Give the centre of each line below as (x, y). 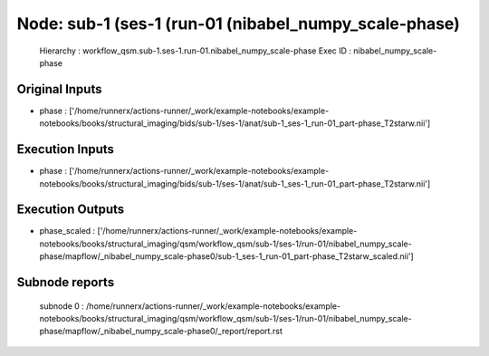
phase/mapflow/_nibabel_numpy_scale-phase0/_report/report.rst (161, 332)
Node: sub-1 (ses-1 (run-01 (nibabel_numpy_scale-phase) (239, 24)
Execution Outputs (71, 210)
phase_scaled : (67, 231)
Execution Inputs (66, 149)
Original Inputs (59, 89)
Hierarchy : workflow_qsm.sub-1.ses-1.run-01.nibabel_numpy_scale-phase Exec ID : (196, 51)
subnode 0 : (62, 306)
